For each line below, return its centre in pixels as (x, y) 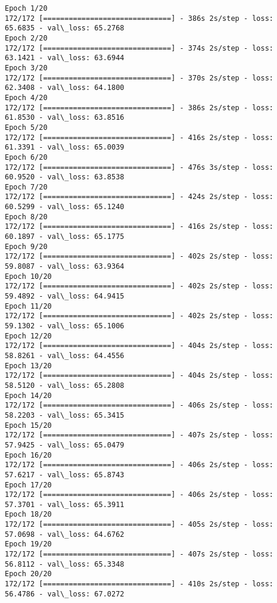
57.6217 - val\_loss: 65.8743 (65, 475)
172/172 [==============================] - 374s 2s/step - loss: (139, 48)
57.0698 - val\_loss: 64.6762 (65, 534)
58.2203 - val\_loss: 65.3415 (65, 415)
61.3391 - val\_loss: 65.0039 (65, 147)
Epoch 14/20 (28, 395)
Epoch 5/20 (26, 127)
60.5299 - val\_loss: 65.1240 (65, 207)
